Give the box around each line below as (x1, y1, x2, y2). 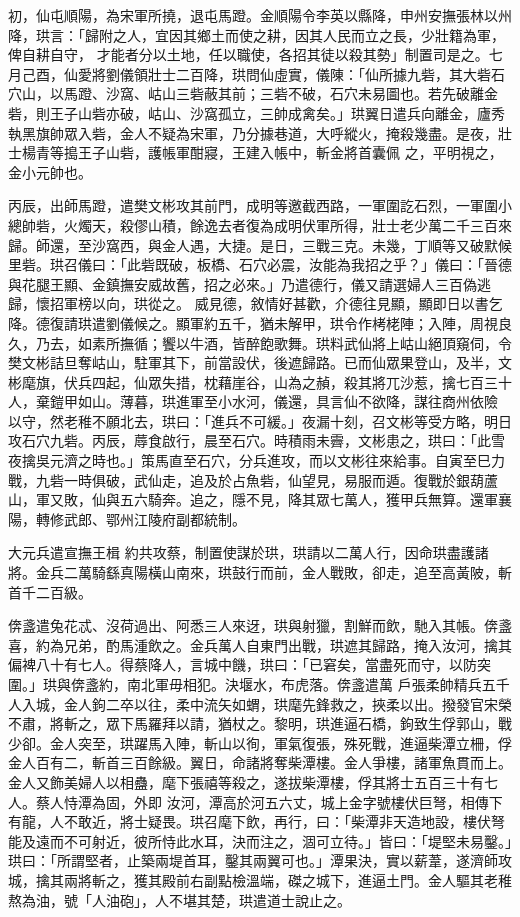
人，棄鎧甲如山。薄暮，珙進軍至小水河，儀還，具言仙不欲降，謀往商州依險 (8, 391, 498, 412)
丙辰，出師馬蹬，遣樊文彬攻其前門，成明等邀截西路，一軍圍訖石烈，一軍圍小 (8, 195, 512, 216)
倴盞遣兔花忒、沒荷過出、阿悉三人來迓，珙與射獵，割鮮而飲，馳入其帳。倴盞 (8, 615, 512, 636)
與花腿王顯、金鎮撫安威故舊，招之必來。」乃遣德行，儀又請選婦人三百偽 (8, 273, 477, 294)
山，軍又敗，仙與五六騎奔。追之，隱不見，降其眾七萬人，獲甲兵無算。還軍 (8, 489, 498, 510)
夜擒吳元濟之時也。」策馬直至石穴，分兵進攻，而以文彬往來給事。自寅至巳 (8, 450, 491, 471)
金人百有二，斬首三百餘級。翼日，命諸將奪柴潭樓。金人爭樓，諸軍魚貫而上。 (8, 752, 512, 773)
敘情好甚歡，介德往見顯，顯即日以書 (250, 293, 489, 314)
